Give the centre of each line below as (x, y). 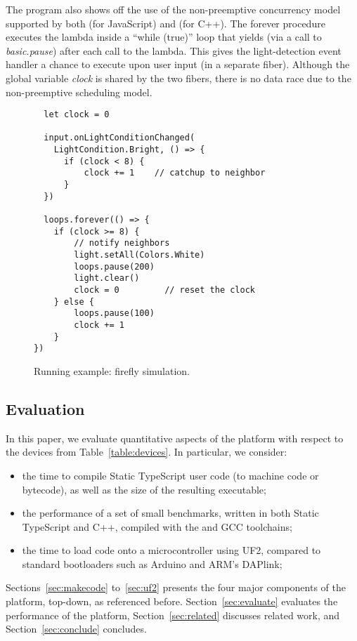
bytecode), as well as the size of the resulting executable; (144, 489)
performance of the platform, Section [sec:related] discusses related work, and (173, 615)
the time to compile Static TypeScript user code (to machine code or (170, 475)
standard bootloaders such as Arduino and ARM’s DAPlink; (152, 563)
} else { (74, 302)
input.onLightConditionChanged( (119, 138)
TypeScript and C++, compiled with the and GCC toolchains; (157, 526)
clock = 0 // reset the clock (164, 290)
